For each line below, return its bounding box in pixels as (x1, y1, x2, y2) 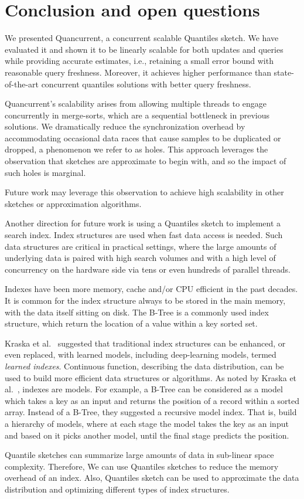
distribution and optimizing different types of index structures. (5, 483, 230, 495)
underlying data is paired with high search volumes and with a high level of (5, 252, 276, 264)
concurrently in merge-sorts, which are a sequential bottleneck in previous (5, 108, 270, 121)
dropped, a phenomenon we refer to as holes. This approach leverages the (5, 143, 268, 155)
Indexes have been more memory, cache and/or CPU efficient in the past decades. (5, 283, 298, 295)
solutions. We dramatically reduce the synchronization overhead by (5, 120, 245, 133)
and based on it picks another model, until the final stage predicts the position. (5, 429, 289, 441)
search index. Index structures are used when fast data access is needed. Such (5, 229, 283, 241)
